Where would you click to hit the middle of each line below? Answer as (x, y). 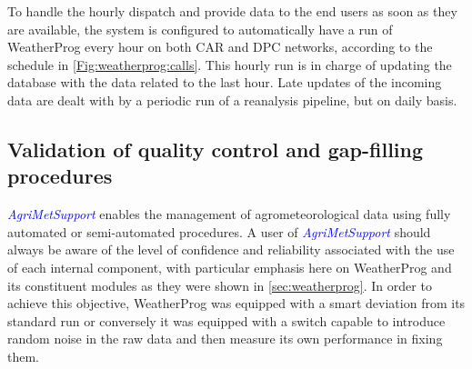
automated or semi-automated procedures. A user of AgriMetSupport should (219, 231)
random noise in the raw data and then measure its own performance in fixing (225, 339)
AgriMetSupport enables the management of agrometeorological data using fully (229, 214)
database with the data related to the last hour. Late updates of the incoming (225, 82)
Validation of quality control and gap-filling (216, 149)
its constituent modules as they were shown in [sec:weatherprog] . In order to (220, 285)
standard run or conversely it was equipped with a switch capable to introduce (226, 320)
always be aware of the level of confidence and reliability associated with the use (231, 249)
